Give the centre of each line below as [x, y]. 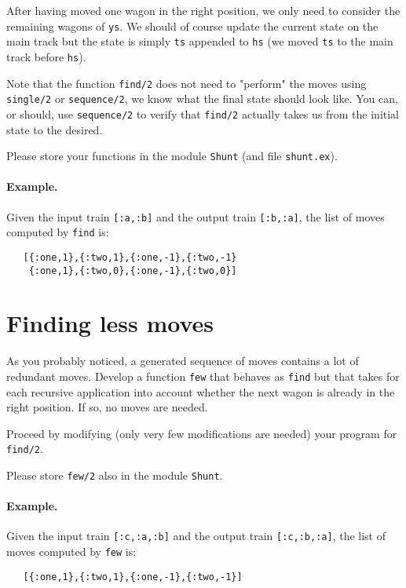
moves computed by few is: [71, 551]
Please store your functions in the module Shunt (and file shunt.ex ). [172, 156]
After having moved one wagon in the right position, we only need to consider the [203, 10]
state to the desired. [55, 129]
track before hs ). [46, 56]
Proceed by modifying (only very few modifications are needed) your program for [202, 433]
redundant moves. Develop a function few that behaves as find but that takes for [203, 376]
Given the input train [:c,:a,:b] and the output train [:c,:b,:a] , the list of [196, 536]
